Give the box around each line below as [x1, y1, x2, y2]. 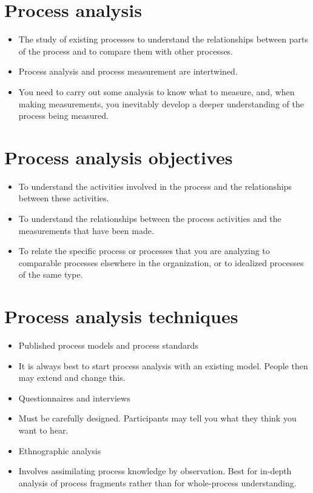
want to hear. [18, 424, 69, 437]
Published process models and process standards [18, 339, 198, 352]
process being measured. [18, 109, 109, 122]
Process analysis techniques [4, 304, 238, 329]
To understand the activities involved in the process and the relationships [18, 179, 292, 192]
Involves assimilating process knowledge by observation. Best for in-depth [18, 464, 292, 477]
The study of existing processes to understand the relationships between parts [18, 33, 309, 45]
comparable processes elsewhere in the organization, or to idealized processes [18, 256, 304, 269]
